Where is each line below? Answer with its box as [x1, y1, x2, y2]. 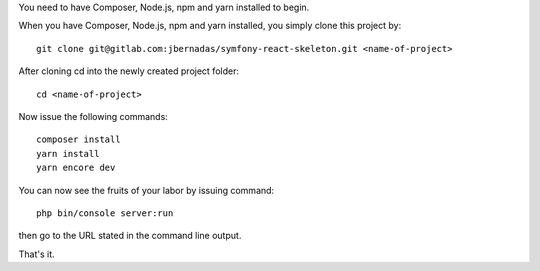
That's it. [18, 248, 55, 260]
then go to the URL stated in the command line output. [18, 230, 242, 242]
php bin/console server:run [36, 207, 174, 219]
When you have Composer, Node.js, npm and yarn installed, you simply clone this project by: [18, 20, 402, 32]
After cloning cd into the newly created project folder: [18, 65, 240, 77]
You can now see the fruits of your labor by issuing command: [18, 184, 275, 196]
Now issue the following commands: [18, 110, 169, 122]
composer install [36, 134, 121, 145]
